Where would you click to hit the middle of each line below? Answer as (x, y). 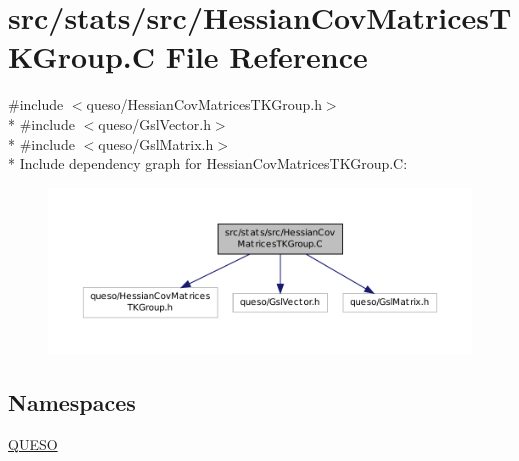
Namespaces (72, 401)
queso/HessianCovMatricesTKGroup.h (204, 104)
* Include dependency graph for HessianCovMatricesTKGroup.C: (208, 163)
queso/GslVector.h (154, 123)
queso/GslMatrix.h (156, 143)
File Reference (266, 56)
